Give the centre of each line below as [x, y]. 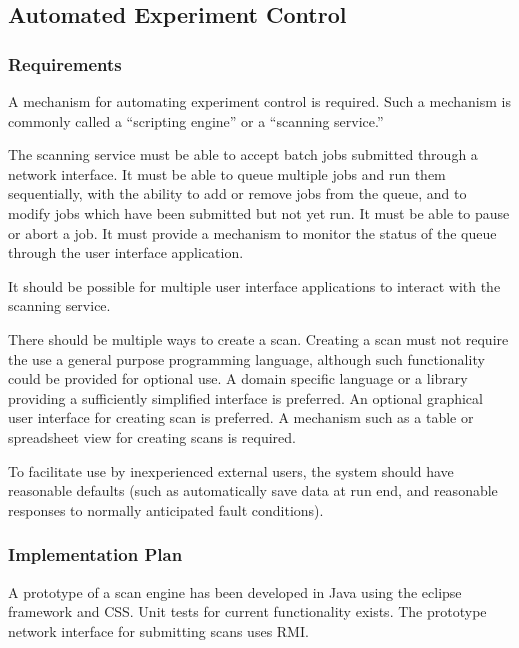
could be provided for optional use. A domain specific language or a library [238, 378]
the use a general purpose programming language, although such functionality [246, 358]
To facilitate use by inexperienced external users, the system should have [231, 470]
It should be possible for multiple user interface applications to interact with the [254, 285]
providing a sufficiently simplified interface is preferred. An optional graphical [245, 397]
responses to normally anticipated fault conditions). [166, 509]
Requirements [65, 63]
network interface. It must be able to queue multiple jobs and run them [227, 173]
